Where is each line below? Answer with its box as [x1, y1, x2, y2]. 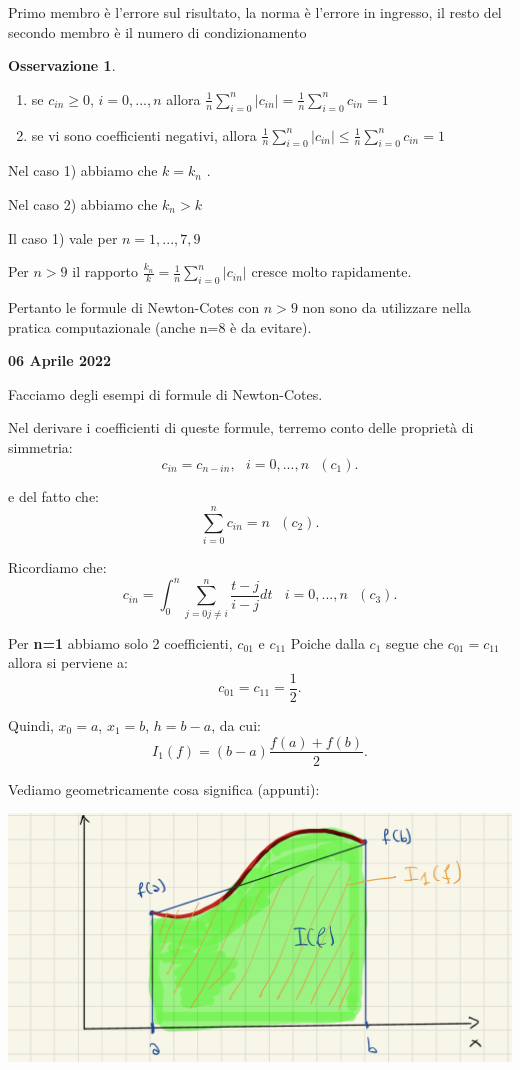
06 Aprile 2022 [8, 350, 112, 371]
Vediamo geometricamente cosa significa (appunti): [8, 778, 320, 799]
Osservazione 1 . [8, 55, 116, 76]
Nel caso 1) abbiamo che [8, 160, 158, 181]
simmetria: [8, 436, 73, 457]
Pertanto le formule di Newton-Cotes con [8, 296, 260, 317]
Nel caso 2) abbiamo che [8, 193, 158, 214]
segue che [385, 632, 444, 653]
